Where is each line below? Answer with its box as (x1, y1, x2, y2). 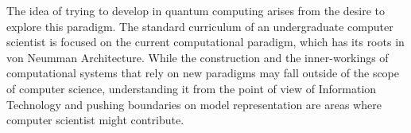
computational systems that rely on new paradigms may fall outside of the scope (6, 65, 400, 81)
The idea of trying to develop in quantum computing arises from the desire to (6, 2, 385, 18)
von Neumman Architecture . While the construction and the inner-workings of (6, 49, 389, 65)
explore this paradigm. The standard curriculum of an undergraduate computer (6, 18, 394, 34)
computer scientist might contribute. (6, 111, 184, 128)
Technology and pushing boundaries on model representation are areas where (6, 96, 382, 112)
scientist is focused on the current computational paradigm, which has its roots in (6, 33, 405, 50)
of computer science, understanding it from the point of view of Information (6, 80, 377, 96)
